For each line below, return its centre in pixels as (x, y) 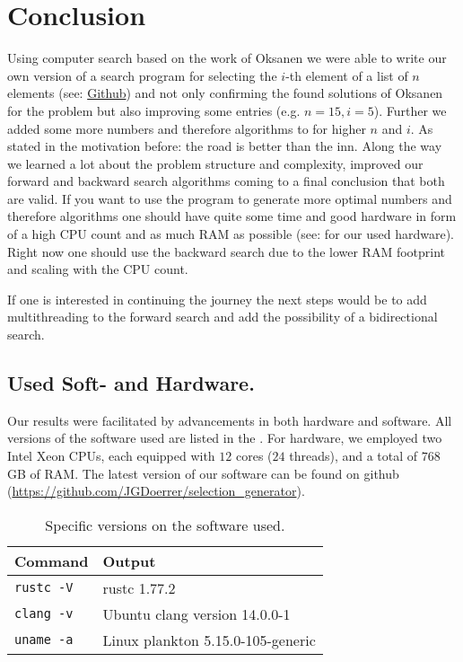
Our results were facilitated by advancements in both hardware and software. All (230, 420)
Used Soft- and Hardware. (131, 383)
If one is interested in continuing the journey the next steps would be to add (217, 299)
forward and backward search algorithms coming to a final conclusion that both (226, 181)
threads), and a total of (354, 456)
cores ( (254, 456)
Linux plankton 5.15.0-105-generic (209, 640)
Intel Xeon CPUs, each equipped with (111, 456)
